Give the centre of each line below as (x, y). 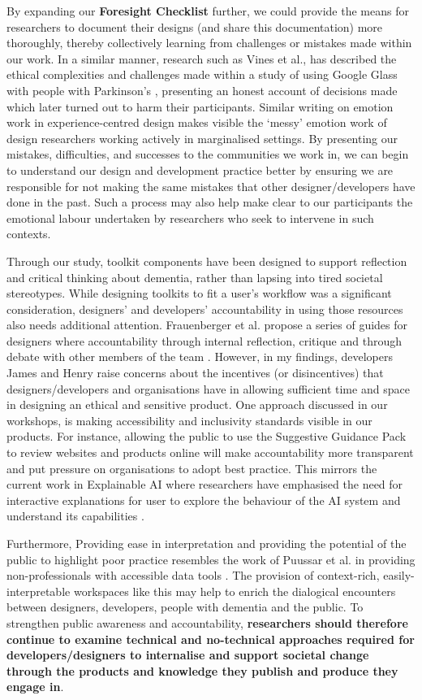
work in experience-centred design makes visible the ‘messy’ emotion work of (197, 122)
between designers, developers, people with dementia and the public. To (185, 607)
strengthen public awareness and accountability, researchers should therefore (207, 622)
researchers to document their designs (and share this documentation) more (195, 26)
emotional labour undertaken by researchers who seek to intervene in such (190, 217)
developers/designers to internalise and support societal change (188, 655)
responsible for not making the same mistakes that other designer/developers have (211, 186)
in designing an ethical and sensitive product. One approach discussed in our (197, 404)
